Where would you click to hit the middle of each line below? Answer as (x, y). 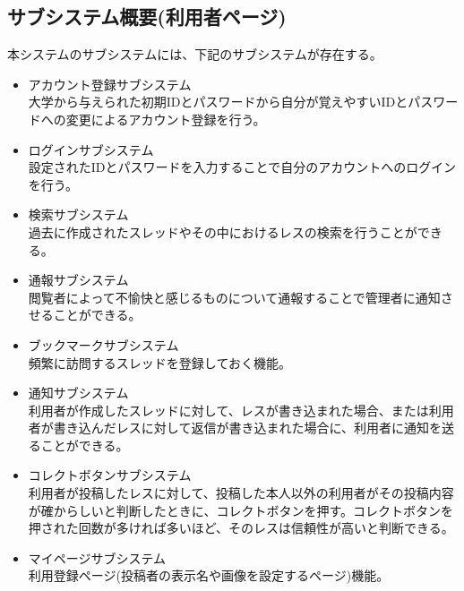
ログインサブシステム (91, 149)
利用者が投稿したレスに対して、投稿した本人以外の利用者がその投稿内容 (241, 493)
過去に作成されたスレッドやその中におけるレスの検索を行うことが (223, 231)
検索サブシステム (78, 214)
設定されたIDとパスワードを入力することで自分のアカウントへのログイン (242, 167)
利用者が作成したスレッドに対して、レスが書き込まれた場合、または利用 (241, 410)
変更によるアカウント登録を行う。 (166, 119)
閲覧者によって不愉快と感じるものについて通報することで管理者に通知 (234, 297)
